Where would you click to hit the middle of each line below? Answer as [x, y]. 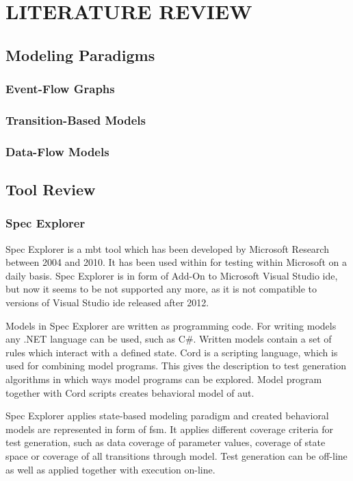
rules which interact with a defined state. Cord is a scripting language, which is [172, 352]
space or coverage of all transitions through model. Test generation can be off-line [176, 456]
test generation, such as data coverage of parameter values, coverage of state [166, 442]
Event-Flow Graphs [60, 89]
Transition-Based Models [76, 120]
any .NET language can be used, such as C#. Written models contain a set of [169, 339]
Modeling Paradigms [80, 54]
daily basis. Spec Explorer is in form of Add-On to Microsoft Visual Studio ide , [172, 275]
